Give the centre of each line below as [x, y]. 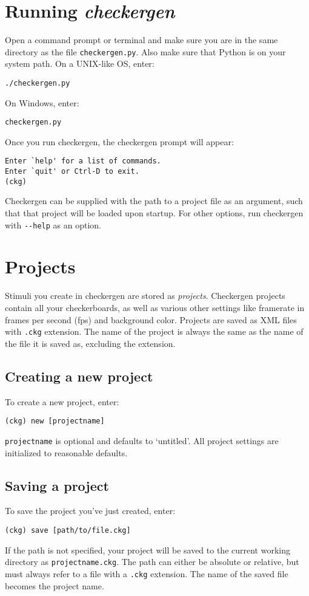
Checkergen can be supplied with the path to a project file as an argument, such [154, 201]
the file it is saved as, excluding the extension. [90, 343]
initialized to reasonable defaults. [66, 452]
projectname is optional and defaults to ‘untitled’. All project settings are [142, 440]
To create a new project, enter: [62, 401]
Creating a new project [79, 376]
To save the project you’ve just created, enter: [90, 511]
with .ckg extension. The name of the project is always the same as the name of [154, 331]
